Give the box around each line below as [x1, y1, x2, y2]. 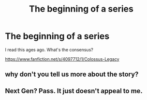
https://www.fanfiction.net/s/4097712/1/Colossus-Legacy [5, 56, 119, 62]
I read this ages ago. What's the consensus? [5, 47, 93, 52]
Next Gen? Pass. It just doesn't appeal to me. [5, 86, 143, 95]
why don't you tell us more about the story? [5, 70, 139, 79]
